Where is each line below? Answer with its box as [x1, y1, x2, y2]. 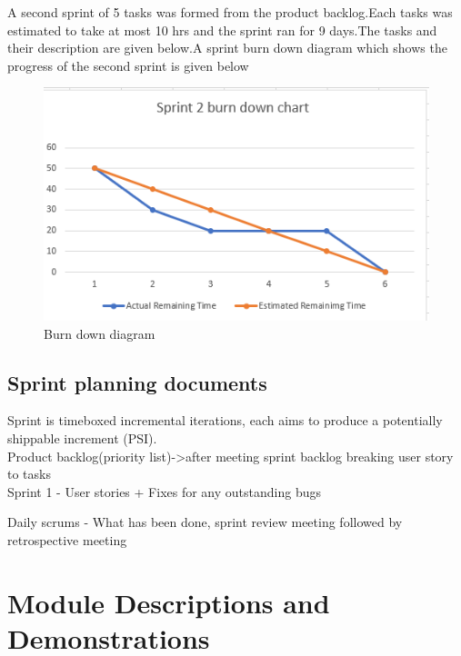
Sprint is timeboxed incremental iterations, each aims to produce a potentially [7, 411, 443, 430]
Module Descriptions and [7, 583, 330, 621]
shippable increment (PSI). [7, 429, 157, 448]
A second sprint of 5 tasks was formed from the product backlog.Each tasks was [7, 3, 453, 21]
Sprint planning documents [7, 368, 267, 396]
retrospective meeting [7, 531, 127, 550]
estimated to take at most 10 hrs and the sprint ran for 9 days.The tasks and [7, 20, 437, 39]
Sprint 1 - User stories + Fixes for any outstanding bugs [7, 482, 321, 501]
